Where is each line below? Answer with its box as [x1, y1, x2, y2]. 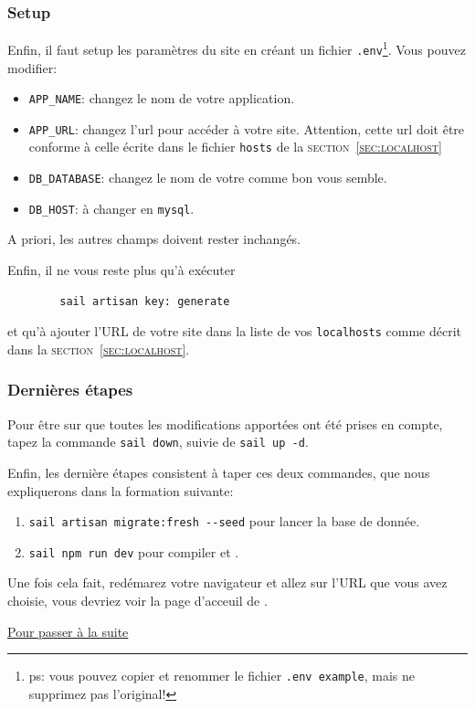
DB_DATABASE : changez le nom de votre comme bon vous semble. [28, 168, 387, 187]
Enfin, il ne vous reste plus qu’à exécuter [7, 260, 236, 279]
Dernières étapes [7, 378, 133, 401]
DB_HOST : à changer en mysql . [28, 198, 195, 217]
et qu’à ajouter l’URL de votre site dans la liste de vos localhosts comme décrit [7, 322, 462, 341]
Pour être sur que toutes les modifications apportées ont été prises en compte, [7, 414, 443, 433]
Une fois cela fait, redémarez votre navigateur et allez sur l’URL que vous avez [7, 573, 448, 592]
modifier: [7, 58, 58, 77]
